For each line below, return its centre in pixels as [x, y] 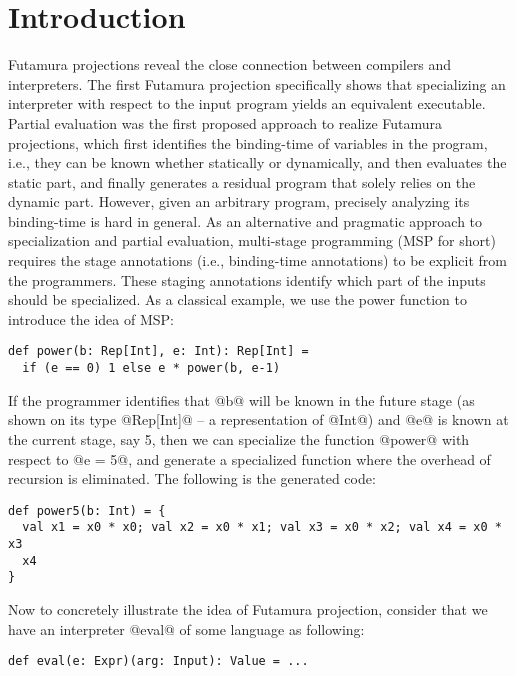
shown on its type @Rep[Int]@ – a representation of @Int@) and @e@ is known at [258, 419]
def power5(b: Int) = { [87, 510]
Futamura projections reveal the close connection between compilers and [230, 64]
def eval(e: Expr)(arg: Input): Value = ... [158, 661]
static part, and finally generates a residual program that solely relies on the [242, 181]
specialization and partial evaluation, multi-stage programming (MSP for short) [252, 240]
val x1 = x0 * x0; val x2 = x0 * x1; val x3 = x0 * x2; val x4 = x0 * [262, 527]
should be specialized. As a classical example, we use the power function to [237, 299]
